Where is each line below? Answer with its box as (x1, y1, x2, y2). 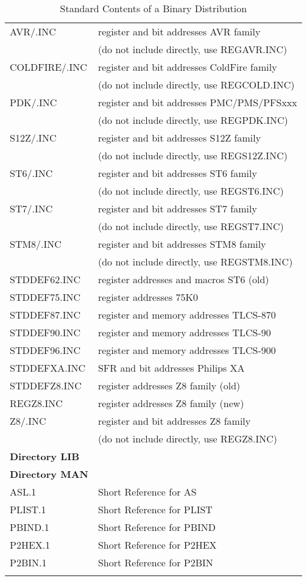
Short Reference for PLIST (97, 502, 213, 516)
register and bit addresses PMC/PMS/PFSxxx (97, 95, 297, 109)
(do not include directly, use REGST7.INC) (97, 219, 284, 233)
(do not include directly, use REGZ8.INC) (97, 431, 278, 446)
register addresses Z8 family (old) (97, 378, 241, 392)
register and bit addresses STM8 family (97, 237, 266, 251)
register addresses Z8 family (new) (97, 396, 244, 410)
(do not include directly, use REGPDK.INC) (97, 113, 288, 127)
